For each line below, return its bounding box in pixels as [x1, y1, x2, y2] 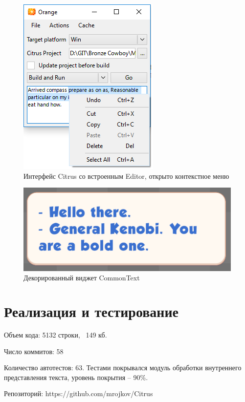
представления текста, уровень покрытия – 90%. [4, 372, 148, 382]
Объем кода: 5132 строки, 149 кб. [4, 330, 107, 340]
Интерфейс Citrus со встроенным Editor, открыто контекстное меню [23, 170, 229, 181]
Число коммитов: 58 [4, 346, 64, 356]
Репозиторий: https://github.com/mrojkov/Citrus [4, 388, 153, 399]
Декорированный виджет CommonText [23, 273, 140, 283]
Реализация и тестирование [4, 301, 179, 321]
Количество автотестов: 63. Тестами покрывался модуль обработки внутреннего [4, 362, 242, 373]
